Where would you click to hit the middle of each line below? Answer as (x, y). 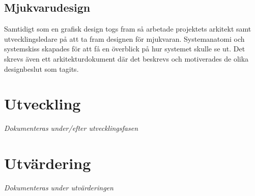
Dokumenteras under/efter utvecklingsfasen (71, 128)
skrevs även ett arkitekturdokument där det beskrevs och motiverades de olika (126, 58)
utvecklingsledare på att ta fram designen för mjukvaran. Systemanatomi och (124, 38)
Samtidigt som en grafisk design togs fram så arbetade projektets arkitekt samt (128, 29)
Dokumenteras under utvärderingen (59, 188)
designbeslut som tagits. (41, 68)
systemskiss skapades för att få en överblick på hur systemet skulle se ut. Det (125, 49)
